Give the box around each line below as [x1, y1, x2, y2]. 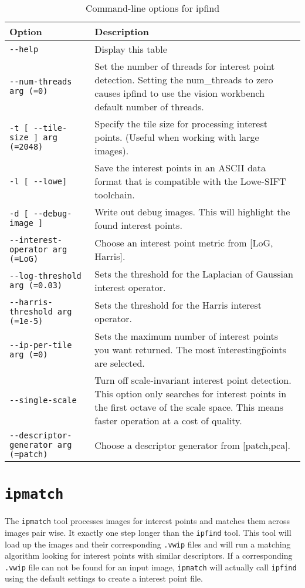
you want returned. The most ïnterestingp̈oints [94, 343, 286, 356]
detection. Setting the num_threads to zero [94, 73, 273, 86]
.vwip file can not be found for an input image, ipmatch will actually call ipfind [5, 560, 297, 573]
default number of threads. [94, 100, 204, 113]
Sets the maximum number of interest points [94, 329, 279, 343]
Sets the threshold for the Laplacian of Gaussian [94, 267, 293, 281]
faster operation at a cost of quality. [94, 414, 242, 427]
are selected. [94, 356, 145, 370]
